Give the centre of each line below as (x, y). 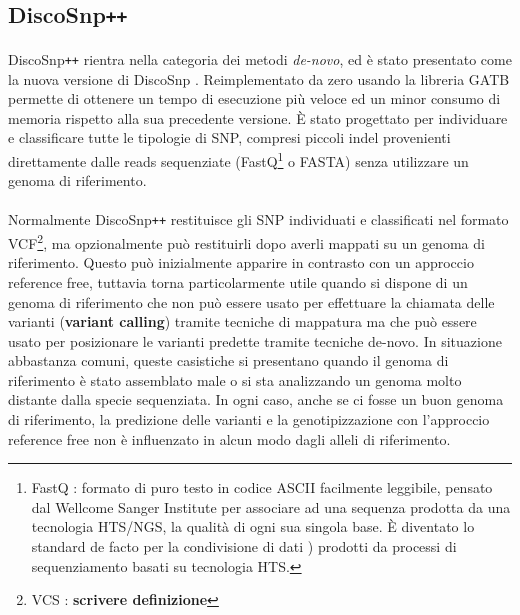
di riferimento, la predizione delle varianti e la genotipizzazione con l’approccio (249, 419)
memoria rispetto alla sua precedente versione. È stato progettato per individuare (258, 117)
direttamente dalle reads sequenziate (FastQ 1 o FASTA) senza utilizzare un (238, 159)
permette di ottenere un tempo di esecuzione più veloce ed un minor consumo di (254, 98)
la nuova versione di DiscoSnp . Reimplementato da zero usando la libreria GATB (259, 78)
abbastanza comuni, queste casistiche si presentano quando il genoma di (228, 360)
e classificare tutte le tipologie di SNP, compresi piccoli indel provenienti (229, 137)
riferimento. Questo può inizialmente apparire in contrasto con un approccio (241, 262)
